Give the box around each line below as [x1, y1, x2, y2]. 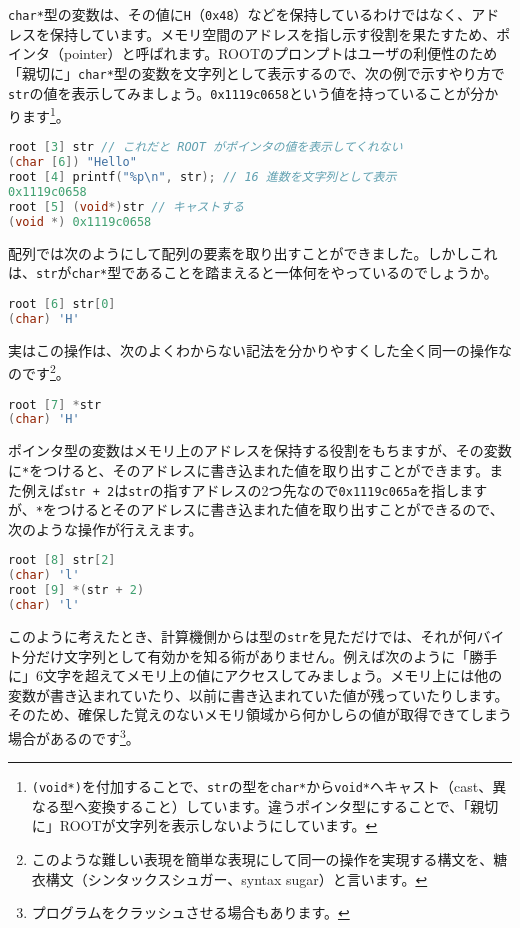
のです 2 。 [8, 360, 70, 383]
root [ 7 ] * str [8, 397, 102, 412]
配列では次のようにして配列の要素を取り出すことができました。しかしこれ [8, 242, 498, 263]
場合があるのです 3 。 [8, 724, 140, 748]
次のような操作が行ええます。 [8, 518, 203, 539]
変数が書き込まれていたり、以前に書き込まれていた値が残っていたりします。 [8, 684, 509, 705]
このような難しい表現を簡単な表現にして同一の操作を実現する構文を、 [31, 849, 494, 870]
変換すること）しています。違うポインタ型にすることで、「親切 [87, 795, 499, 816]
